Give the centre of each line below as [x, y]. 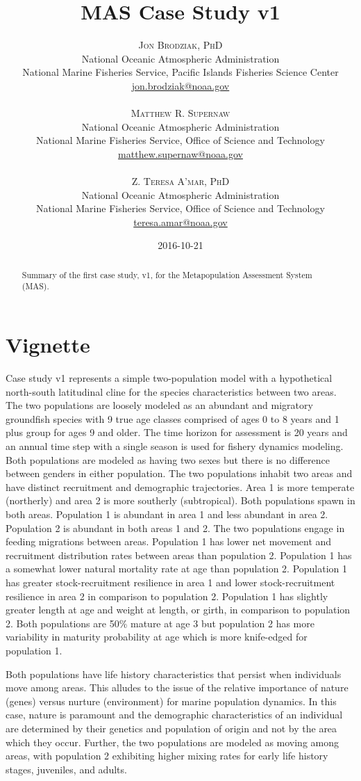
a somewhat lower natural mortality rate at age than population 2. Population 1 [177, 569]
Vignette [48, 345]
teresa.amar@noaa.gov [180, 222]
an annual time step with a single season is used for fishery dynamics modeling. [175, 446]
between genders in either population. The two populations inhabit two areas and [179, 473]
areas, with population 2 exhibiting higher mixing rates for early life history [167, 756]
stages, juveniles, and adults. [66, 769]
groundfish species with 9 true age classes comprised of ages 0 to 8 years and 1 [173, 418]
